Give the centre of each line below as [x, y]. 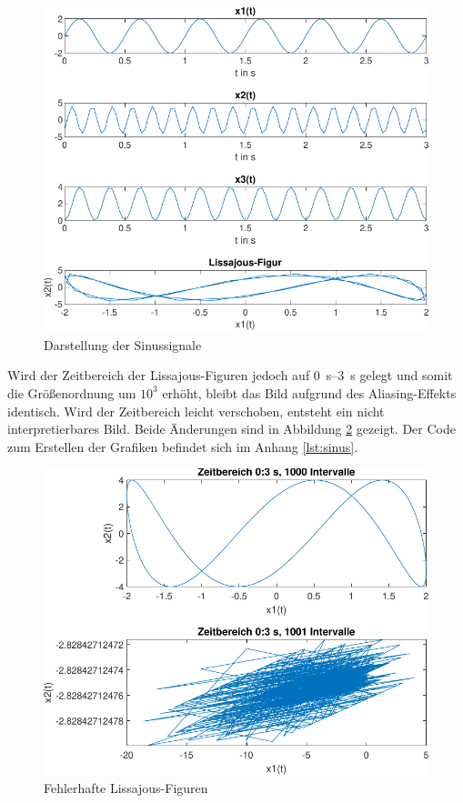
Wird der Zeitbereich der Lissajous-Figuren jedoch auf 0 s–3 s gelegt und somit [230, 375]
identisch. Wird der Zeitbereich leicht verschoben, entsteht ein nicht [196, 411]
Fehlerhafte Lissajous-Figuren [126, 788]
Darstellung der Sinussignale [123, 344]
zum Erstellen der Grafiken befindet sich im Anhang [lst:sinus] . [183, 446]
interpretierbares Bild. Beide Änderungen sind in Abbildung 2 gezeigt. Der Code [231, 429]
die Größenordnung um [72, 392]
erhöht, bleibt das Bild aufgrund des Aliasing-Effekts [309, 392]
